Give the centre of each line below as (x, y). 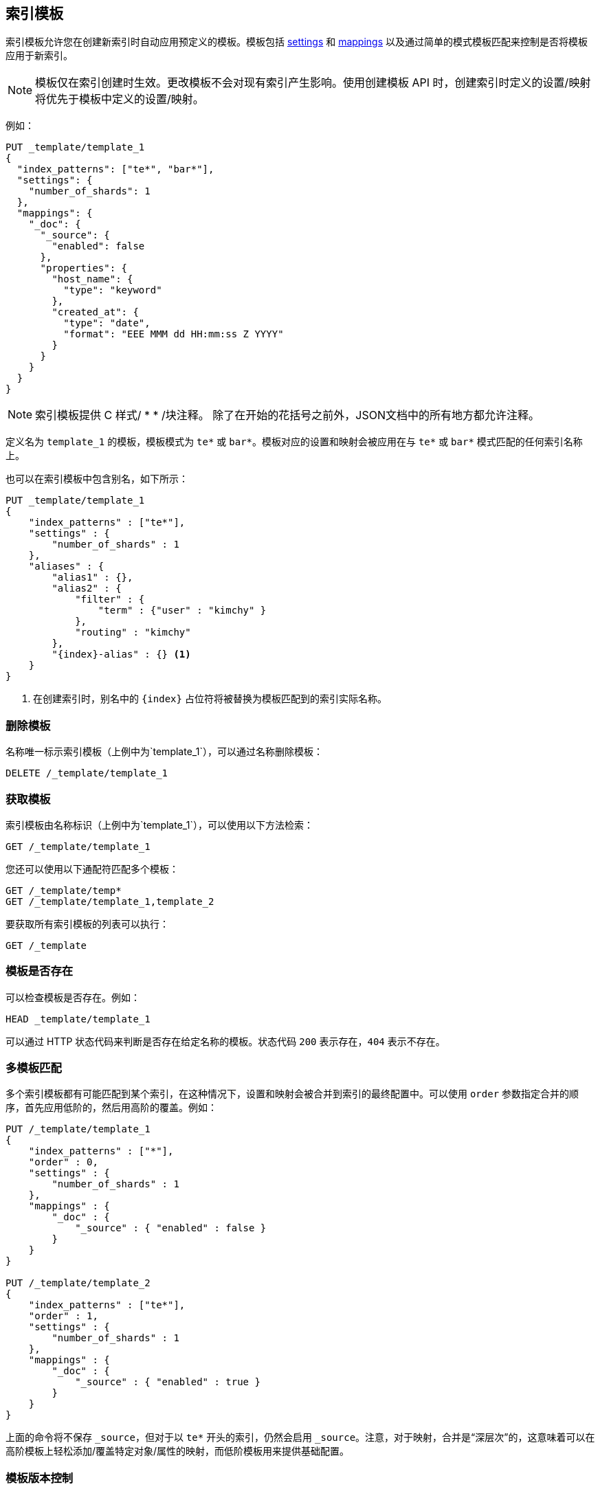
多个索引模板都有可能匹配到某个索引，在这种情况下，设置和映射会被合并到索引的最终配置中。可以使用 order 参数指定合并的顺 (292, 1094)
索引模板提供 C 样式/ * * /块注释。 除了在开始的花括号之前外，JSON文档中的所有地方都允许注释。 (288, 415)
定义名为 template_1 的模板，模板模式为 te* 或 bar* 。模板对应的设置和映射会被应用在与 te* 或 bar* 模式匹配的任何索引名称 (294, 442)
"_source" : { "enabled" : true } (168, 1382)
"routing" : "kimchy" (133, 632)
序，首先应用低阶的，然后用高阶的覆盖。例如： (111, 1108)
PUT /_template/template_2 (78, 1283)
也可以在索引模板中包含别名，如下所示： (97, 479)
